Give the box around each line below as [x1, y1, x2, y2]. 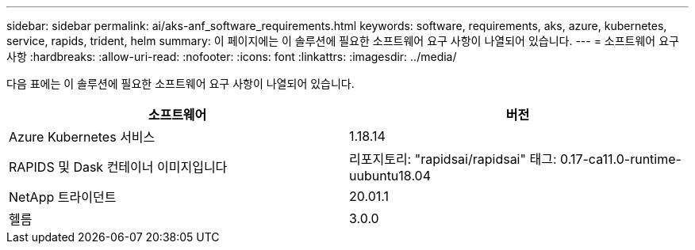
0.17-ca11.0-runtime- [559, 151, 682, 167]
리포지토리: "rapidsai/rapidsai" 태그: [349, 151, 557, 167]
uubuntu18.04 [349, 168, 432, 184]
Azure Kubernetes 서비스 [9, 129, 156, 145]
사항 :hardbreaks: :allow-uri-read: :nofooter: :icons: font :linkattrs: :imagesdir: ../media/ [6, 50, 457, 63]
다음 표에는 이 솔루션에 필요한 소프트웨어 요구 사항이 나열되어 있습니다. [6, 77, 355, 90]
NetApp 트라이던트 [9, 189, 117, 205]
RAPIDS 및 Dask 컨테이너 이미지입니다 [9, 159, 228, 175]
